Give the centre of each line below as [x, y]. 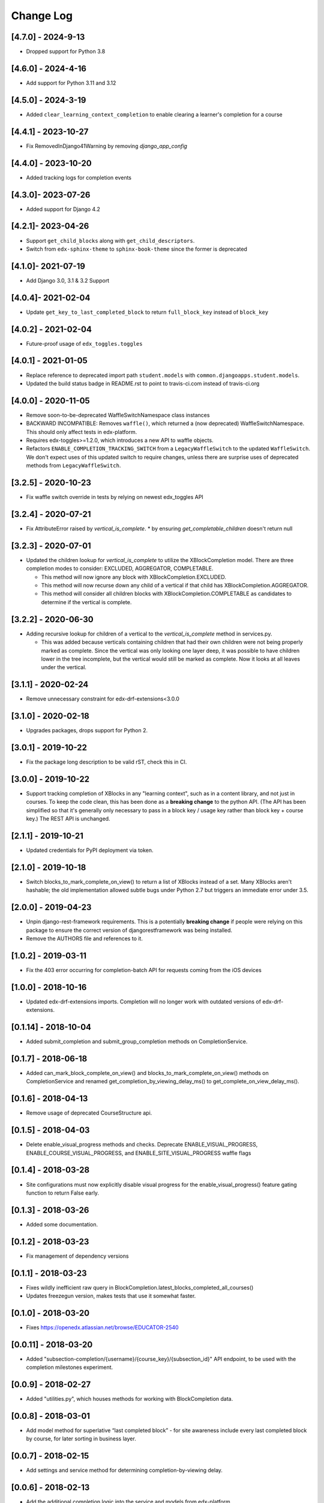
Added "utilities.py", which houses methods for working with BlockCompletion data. [130, 1399]
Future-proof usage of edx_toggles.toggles [84, 343]
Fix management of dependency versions [77, 1256]
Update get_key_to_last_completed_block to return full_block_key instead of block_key [147, 312]
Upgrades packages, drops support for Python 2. [87, 730]
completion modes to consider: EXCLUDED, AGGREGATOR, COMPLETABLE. [120, 569]
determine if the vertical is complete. [86, 602]
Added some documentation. [62, 1224]
